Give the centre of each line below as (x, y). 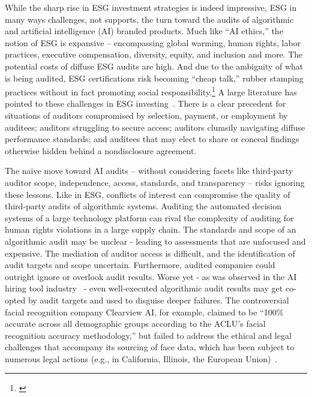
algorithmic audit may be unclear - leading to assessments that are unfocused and (155, 241)
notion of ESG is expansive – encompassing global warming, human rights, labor (153, 42)
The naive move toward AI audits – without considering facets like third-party (149, 171)
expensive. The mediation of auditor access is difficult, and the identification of (150, 253)
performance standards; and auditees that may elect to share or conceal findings (152, 139)
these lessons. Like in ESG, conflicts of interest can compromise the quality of (148, 194)
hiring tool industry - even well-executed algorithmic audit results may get (144, 288)
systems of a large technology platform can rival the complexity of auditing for (149, 217)
